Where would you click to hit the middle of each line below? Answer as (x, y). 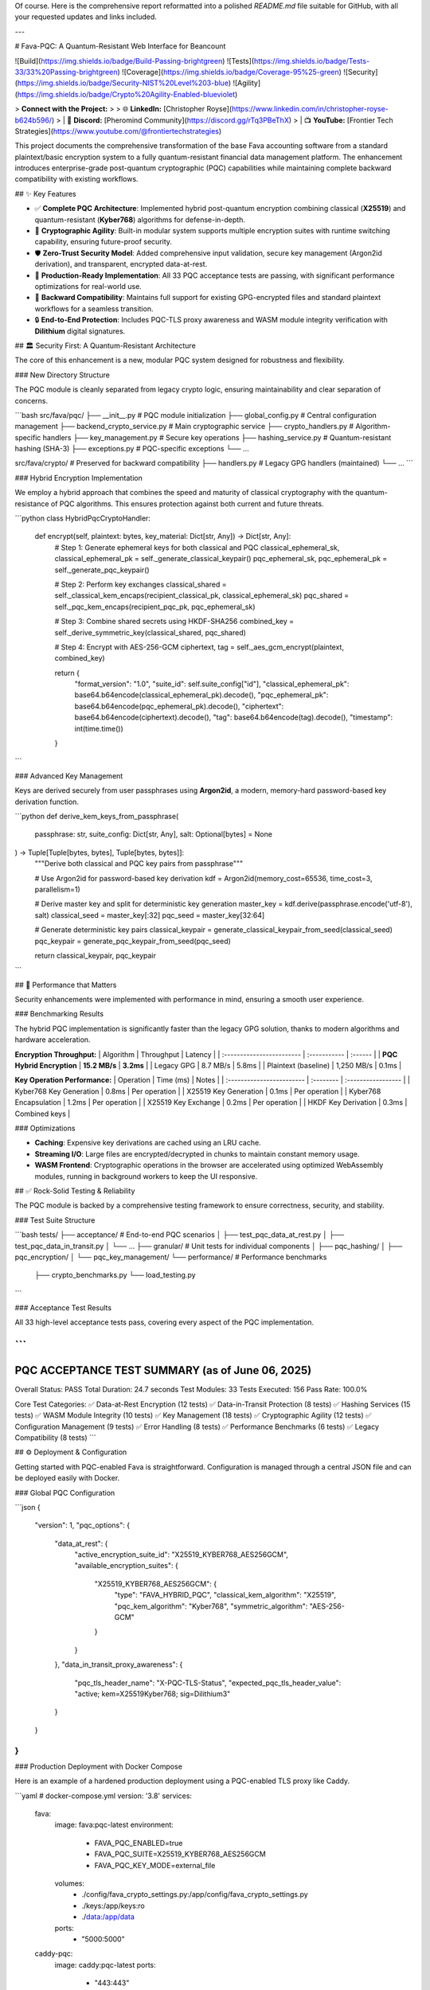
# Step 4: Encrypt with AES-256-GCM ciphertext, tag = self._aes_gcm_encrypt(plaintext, (199, 647)
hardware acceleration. (53, 1040)
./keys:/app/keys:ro (113, 1906)
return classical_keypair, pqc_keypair (96, 955)
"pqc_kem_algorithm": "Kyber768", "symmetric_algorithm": (211, 1606)
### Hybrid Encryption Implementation (79, 478)
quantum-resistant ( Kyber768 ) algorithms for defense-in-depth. (140, 220)
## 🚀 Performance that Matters (66, 985)
